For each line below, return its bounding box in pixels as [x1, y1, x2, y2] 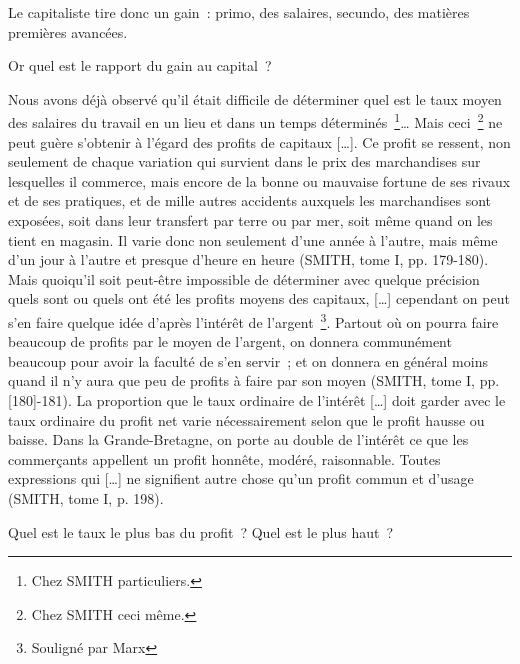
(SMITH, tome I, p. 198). [8, 487, 164, 508]
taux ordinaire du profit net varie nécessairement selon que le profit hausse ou [8, 409, 485, 430]
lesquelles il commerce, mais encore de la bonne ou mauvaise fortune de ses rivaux [8, 170, 511, 191]
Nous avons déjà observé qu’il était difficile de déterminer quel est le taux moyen [8, 88, 502, 109]
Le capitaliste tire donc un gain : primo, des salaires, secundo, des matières [8, 2, 470, 22]
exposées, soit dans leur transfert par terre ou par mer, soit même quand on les [8, 210, 493, 230]
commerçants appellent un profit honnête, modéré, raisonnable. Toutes [8, 448, 441, 469]
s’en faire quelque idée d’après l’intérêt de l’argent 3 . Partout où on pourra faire [8, 308, 499, 332]
